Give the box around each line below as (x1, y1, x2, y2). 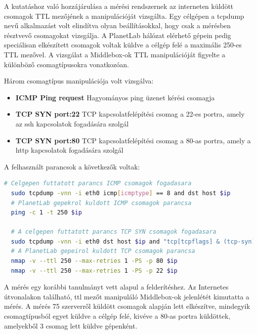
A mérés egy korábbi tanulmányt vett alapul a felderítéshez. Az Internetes (4, 282, 229, 292)
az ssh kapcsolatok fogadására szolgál (15, 118, 129, 128)
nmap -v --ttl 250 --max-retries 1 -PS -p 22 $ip (11, 267, 177, 274)
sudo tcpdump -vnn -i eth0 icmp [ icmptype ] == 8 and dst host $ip (11, 189, 231, 197)
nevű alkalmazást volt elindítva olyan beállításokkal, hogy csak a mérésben (4, 20, 231, 31)
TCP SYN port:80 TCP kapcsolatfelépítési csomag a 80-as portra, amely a (15, 135, 251, 145)
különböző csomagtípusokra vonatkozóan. (4, 59, 129, 69)
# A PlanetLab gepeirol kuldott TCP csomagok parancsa (11, 248, 195, 255)
